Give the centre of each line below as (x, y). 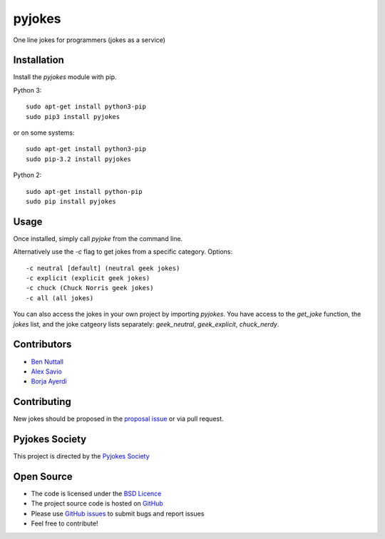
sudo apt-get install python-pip (84, 191)
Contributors (42, 345)
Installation (38, 60)
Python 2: (27, 175)
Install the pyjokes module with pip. (65, 77)
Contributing (42, 402)
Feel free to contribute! (65, 523)
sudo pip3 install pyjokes (73, 117)
